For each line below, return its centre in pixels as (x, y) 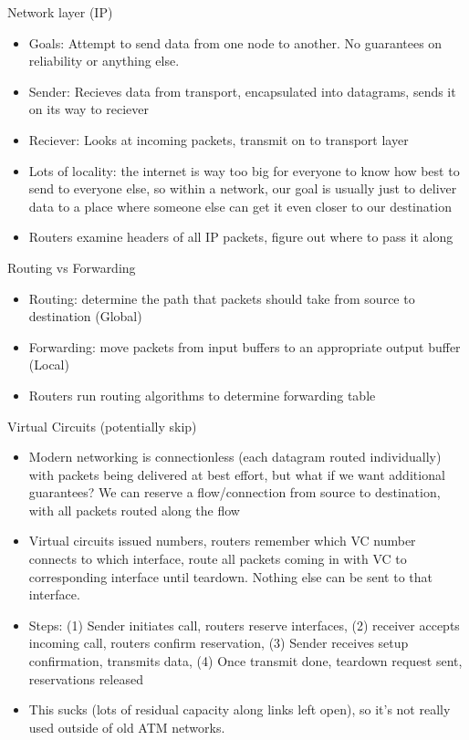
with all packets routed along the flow (134, 510)
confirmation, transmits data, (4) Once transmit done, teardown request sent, (245, 661)
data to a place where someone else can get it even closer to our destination (240, 206)
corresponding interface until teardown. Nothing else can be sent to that (230, 576)
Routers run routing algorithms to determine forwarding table (202, 395)
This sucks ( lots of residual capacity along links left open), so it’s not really (240, 709)
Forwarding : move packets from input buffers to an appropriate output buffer (245, 346)
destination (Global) (85, 316)
